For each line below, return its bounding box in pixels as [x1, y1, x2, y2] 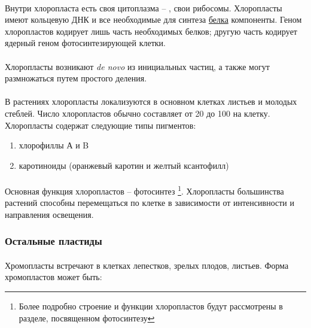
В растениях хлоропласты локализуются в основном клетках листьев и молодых [5, 95, 297, 108]
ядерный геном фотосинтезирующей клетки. [5, 37, 166, 49]
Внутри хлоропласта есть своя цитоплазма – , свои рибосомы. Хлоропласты [5, 1, 282, 14]
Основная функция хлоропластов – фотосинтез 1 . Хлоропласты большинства [5, 183, 284, 197]
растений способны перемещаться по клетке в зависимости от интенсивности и [5, 196, 294, 209]
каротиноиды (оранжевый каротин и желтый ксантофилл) [19, 159, 229, 171]
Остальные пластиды [5, 233, 102, 248]
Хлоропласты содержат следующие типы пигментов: [5, 119, 196, 131]
